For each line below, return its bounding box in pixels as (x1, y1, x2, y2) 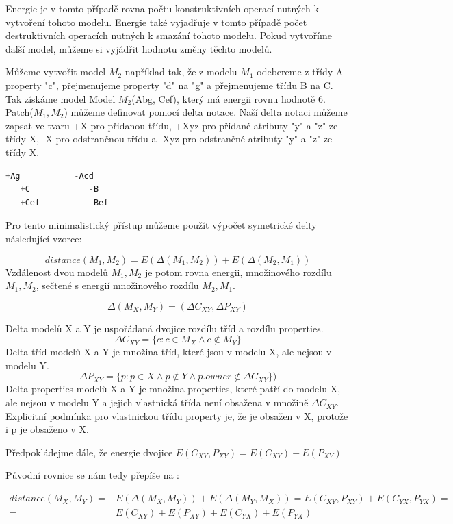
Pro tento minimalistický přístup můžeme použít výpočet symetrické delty (5, 218, 317, 232)
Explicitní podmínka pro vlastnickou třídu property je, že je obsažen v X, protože (5, 408, 348, 423)
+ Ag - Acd (5, 171, 94, 181)
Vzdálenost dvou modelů (5, 264, 108, 279)
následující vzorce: (5, 231, 82, 245)
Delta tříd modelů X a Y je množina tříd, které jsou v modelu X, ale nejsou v (5, 345, 332, 359)
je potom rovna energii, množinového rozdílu (144, 264, 332, 279)
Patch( (5, 105, 34, 119)
